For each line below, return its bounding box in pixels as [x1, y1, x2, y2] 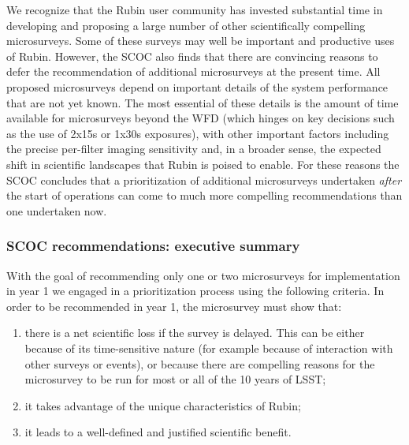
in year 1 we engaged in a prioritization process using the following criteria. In [6, 282, 385, 299]
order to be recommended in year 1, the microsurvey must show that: [6, 297, 342, 314]
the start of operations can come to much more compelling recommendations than [6, 187, 403, 204]
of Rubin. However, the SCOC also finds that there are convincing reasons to [6, 47, 378, 64]
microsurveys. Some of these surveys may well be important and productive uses [6, 32, 395, 49]
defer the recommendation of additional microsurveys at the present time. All [6, 63, 381, 80]
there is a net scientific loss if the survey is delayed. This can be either [24, 324, 365, 341]
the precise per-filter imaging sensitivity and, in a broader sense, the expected [6, 140, 381, 157]
